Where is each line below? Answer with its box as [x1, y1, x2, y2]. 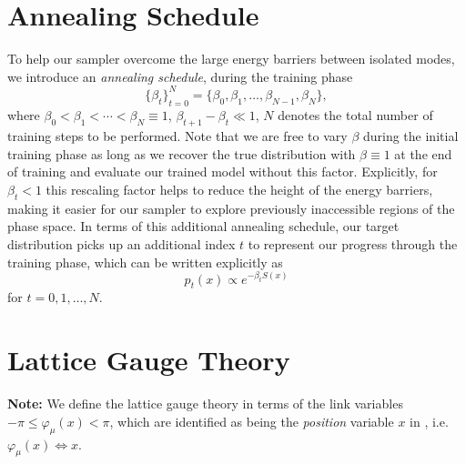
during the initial [362, 126, 459, 146]
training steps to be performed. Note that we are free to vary [7, 126, 348, 146]
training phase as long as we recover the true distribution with [7, 144, 356, 163]
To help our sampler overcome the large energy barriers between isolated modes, [7, 49, 455, 68]
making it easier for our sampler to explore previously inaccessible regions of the [7, 198, 455, 217]
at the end [394, 144, 452, 163]
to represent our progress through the [248, 234, 458, 253]
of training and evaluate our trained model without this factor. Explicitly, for [7, 162, 438, 181]
